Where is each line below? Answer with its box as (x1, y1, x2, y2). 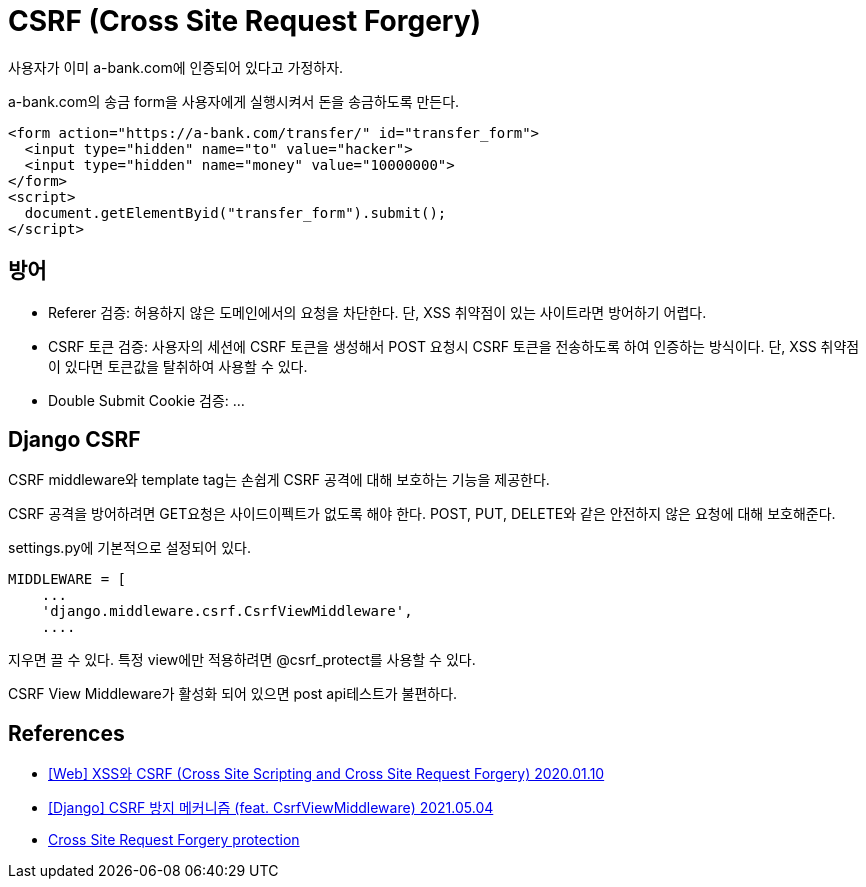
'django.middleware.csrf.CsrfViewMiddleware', (41, 603, 413, 620)
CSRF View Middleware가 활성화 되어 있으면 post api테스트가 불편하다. (8, 685, 458, 703)
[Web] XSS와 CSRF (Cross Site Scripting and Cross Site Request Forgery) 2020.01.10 (48, 765, 605, 783)
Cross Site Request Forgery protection (48, 831, 300, 849)
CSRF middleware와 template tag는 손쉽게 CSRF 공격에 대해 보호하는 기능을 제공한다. (8, 471, 550, 489)
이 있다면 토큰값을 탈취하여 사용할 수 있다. (48, 357, 308, 375)
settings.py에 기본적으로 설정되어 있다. (8, 539, 251, 557)
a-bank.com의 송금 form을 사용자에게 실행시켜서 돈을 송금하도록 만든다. (8, 92, 460, 110)
